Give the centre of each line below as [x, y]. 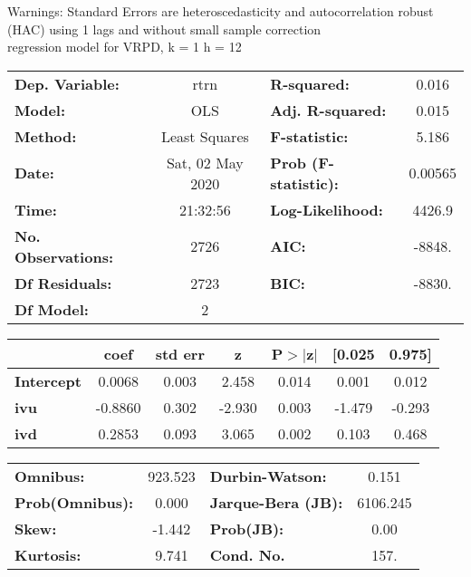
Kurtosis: [48, 554]
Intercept [48, 380]
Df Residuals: [63, 283]
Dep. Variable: [67, 83]
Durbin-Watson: [268, 476]
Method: [46, 136]
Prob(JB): [247, 528]
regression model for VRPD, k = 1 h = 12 [125, 47]
